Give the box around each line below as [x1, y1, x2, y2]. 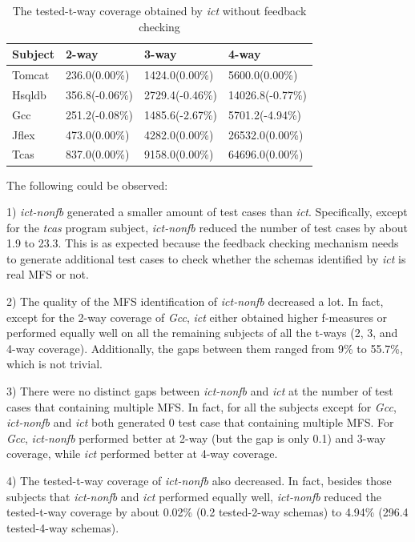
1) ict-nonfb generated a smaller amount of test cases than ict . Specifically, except [6, 203, 408, 220]
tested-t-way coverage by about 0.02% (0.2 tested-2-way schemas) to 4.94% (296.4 [6, 504, 409, 520]
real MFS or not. [6, 266, 89, 283]
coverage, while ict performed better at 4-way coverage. [6, 445, 278, 462]
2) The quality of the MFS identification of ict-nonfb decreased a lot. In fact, [6, 293, 384, 310]
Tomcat [12, 66, 50, 83]
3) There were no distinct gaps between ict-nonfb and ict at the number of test [6, 383, 393, 399]
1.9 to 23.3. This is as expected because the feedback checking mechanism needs [6, 235, 399, 251]
